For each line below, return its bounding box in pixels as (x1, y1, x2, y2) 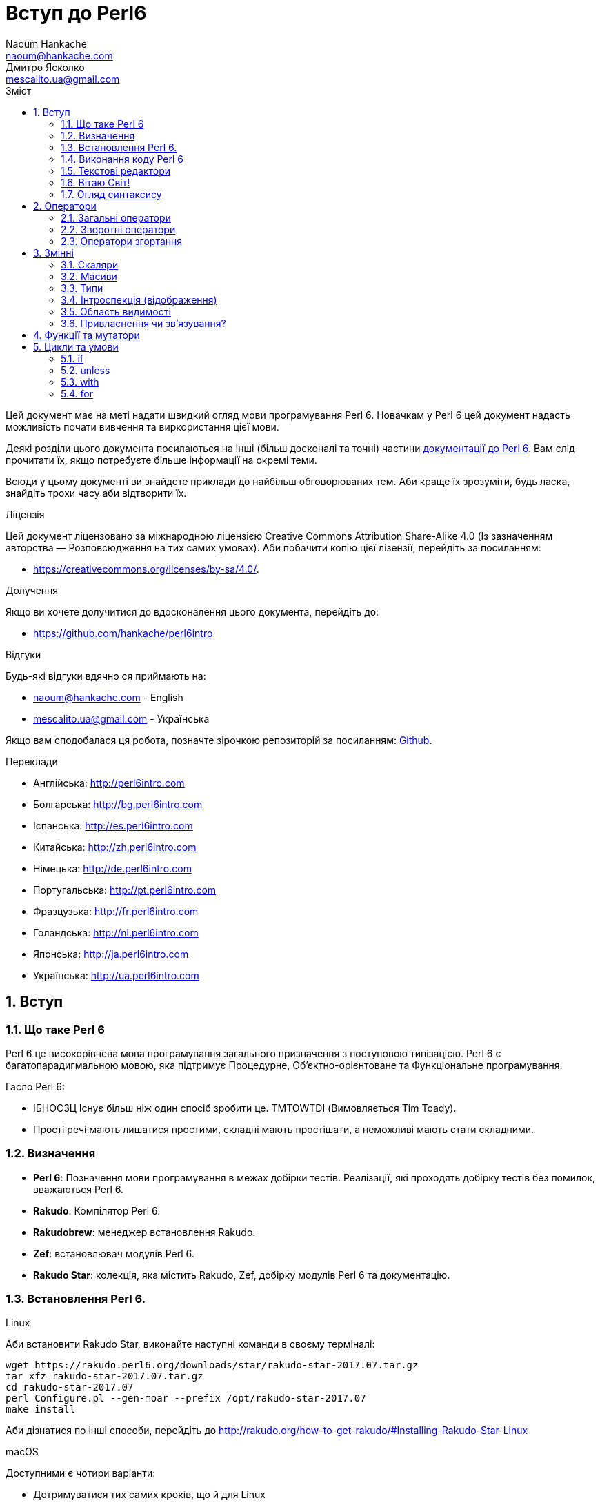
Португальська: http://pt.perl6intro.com (33, 883, 217, 896)
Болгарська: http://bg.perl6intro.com (33, 798, 203, 810)
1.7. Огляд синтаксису (61, 188, 162, 200)
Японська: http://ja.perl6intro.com (33, 947, 189, 960)
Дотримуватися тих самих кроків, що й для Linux (33, 1489, 266, 1501)
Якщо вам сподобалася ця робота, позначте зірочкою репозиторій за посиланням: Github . (6, 734, 432, 746)
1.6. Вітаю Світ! (61, 176, 130, 188)
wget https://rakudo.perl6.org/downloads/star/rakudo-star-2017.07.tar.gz (6, 1359, 419, 1371)
